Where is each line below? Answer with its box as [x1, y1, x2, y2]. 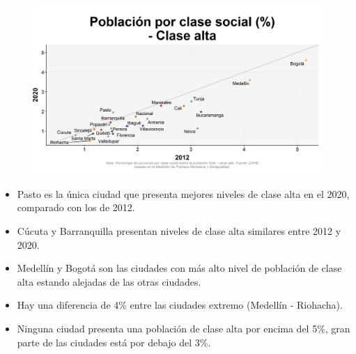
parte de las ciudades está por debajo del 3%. [17, 334, 211, 349]
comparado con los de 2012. [17, 200, 135, 215]
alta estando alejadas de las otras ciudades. [17, 274, 201, 288]
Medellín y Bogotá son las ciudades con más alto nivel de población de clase [17, 261, 342, 275]
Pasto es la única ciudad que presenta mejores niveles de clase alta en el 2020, [17, 186, 350, 201]
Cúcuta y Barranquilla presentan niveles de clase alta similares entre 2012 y [17, 224, 341, 238]
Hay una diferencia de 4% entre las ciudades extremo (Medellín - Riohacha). [17, 298, 343, 312]
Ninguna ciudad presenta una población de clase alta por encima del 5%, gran [17, 321, 350, 335]
